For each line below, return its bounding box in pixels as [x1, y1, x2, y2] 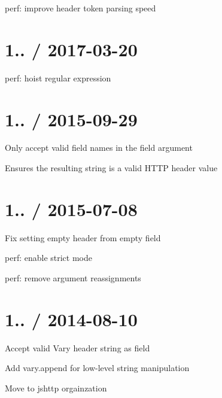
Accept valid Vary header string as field [5, 341, 150, 354]
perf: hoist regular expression [5, 71, 111, 84]
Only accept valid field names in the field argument [5, 141, 193, 154]
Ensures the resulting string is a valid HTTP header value [5, 162, 218, 174]
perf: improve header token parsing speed [5, 2, 156, 14]
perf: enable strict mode [5, 251, 92, 264]
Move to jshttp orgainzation [5, 381, 107, 394]
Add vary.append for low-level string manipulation [5, 361, 190, 374]
